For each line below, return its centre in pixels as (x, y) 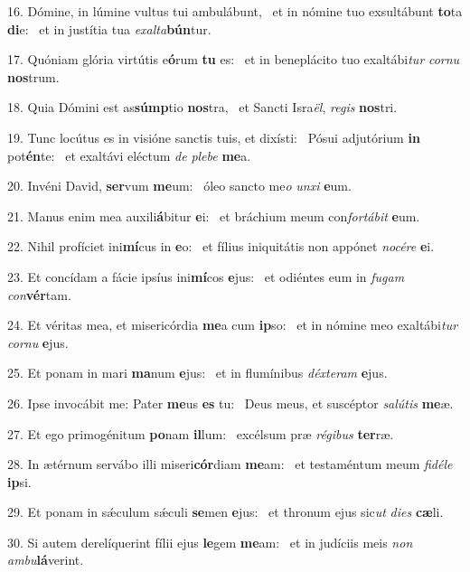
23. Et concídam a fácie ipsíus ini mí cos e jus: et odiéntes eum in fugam (206, 276)
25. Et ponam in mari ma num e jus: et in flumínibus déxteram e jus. (197, 373)
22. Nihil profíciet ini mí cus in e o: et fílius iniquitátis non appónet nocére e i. (221, 246)
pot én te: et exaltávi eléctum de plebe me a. (129, 155)
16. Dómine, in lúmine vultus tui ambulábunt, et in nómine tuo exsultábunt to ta (235, 11)
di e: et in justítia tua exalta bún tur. (109, 28)
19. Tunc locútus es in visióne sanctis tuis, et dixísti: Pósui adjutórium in (214, 137)
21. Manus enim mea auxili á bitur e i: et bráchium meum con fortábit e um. (214, 216)
